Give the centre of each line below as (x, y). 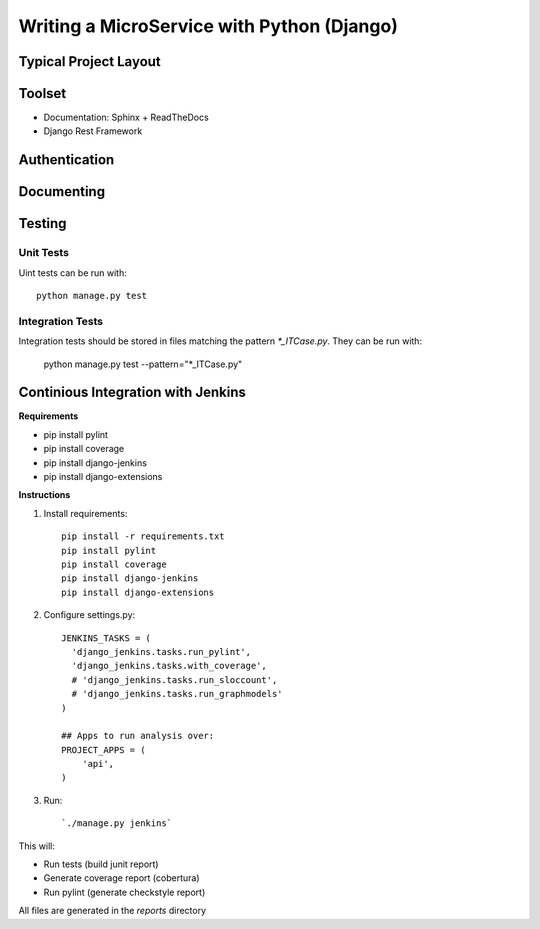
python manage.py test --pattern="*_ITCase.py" (143, 364)
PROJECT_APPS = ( (103, 749)
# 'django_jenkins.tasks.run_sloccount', (174, 679)
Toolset (42, 93)
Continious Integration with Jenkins (132, 392)
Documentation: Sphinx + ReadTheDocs (126, 117)
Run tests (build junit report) (101, 864)
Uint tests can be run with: (72, 272)
